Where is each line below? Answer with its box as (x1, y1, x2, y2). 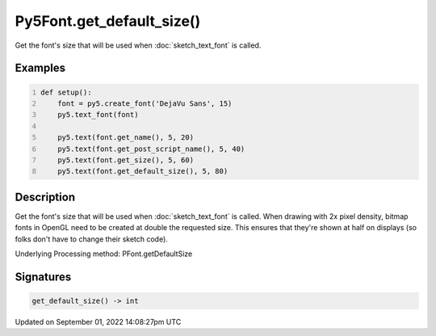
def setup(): (40, 87, 92, 97)
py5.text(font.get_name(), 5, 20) (57, 133, 194, 142)
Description (15, 190, 76, 204)
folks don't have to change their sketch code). (15, 234, 169, 244)
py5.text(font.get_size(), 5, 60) (57, 155, 194, 165)
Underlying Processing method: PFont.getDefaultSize (15, 249, 193, 258)
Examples (15, 61, 66, 75)
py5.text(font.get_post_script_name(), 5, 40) (57, 144, 245, 153)
